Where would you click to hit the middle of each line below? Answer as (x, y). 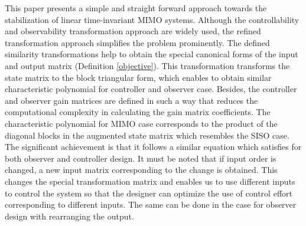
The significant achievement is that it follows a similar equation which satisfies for (153, 147)
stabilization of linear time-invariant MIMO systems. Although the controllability (152, 19)
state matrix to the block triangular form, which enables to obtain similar (138, 77)
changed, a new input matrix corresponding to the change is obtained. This (141, 170)
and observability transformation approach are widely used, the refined (133, 31)
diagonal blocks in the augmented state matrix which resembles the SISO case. (147, 135)
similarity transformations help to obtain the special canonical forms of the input (152, 54)
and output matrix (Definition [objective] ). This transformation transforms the (147, 65)
